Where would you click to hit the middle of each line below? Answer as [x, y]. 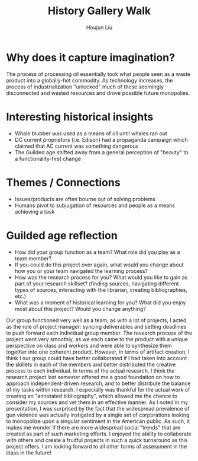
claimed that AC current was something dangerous [77, 146]
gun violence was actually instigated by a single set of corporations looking [98, 415]
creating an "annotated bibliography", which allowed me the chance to [92, 396]
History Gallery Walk [99, 11]
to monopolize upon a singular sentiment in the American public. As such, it [98, 421]
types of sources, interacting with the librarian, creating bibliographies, [101, 290]
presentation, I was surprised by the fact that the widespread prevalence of [98, 408]
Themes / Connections [63, 182]
